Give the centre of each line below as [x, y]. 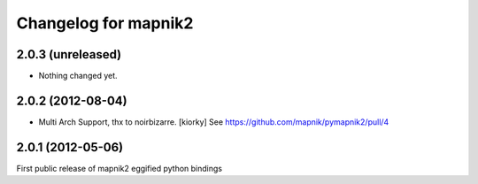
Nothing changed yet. [78, 76]
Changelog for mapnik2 [105, 23]
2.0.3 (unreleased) [69, 54]
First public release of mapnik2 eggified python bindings [119, 168]
